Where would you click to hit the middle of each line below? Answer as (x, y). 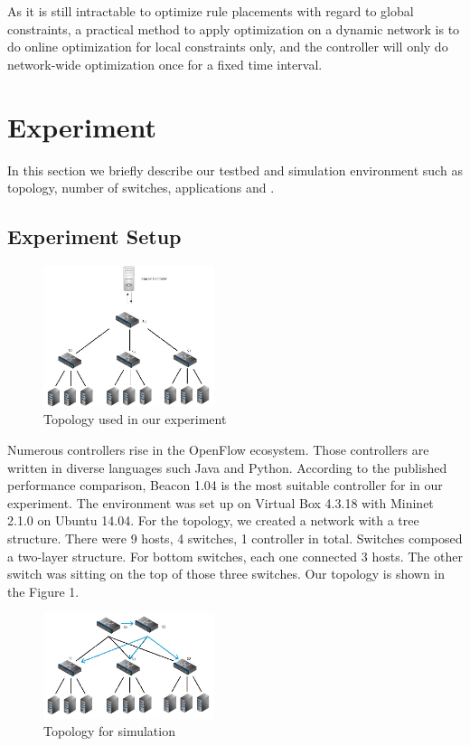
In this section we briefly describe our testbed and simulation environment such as (235, 170)
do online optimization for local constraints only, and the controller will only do (228, 47)
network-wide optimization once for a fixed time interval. (165, 64)
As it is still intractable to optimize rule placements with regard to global (211, 11)
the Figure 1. (43, 591)
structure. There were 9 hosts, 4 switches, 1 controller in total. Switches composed (235, 538)
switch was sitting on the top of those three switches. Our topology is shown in (226, 574)
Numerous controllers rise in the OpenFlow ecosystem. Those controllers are (218, 450)
